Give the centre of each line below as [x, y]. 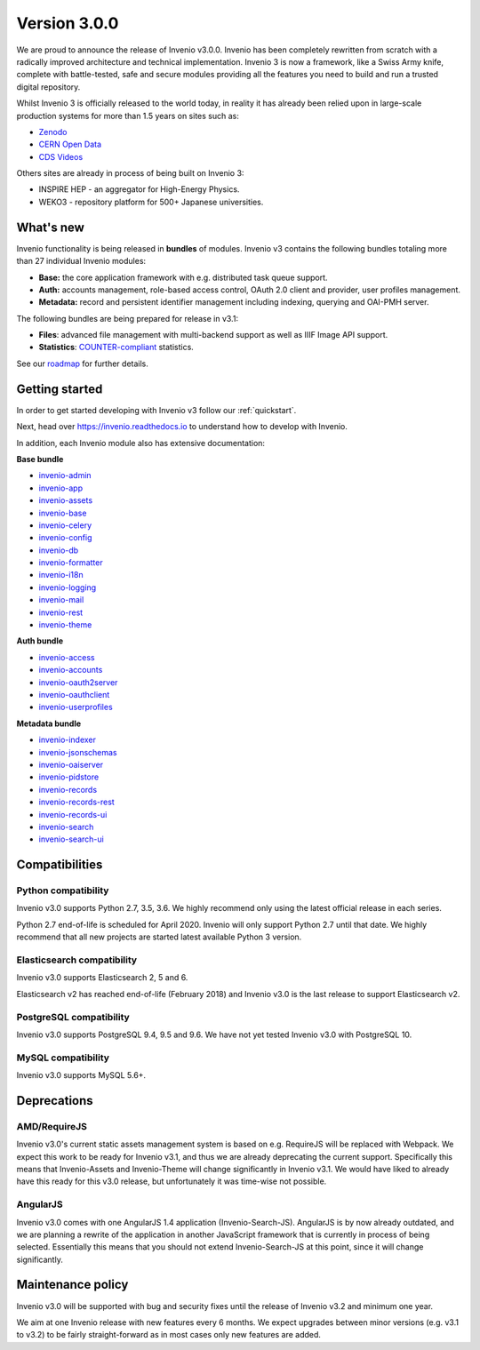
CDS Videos [61, 156]
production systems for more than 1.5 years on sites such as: [128, 116]
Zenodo [53, 132]
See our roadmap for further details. [82, 363]
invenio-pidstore [69, 777]
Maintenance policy [72, 1285]
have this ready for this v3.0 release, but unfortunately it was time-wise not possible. [172, 1181]
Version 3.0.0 [68, 23]
